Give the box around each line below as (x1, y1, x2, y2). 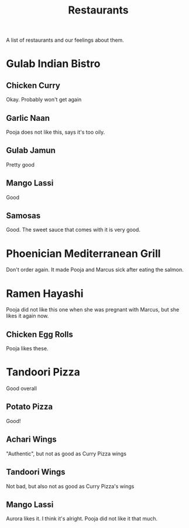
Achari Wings (6, 435, 57, 445)
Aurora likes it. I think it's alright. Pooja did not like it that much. (6, 515, 158, 522)
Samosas (6, 211, 41, 221)
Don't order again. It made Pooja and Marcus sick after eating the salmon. (6, 266, 184, 273)
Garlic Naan (6, 113, 50, 123)
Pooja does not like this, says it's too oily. (6, 128, 105, 136)
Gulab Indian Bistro (6, 57, 101, 70)
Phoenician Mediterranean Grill (6, 247, 161, 260)
